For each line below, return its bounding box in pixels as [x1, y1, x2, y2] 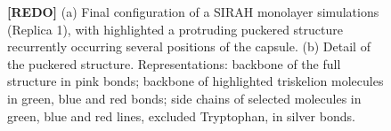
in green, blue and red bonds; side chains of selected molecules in [7, 89, 362, 107]
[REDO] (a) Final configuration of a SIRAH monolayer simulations [7, 3, 379, 20]
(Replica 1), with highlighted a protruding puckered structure [7, 19, 343, 38]
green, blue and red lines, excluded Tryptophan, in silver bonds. [7, 106, 355, 125]
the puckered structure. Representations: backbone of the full [7, 54, 341, 73]
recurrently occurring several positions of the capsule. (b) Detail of [7, 37, 371, 56]
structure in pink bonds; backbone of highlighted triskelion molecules [7, 72, 384, 90]
